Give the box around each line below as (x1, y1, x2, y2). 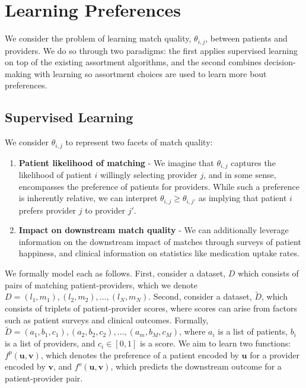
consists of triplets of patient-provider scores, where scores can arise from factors (5, 302, 298, 314)
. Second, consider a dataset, (148, 290, 252, 303)
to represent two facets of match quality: (65, 136, 213, 148)
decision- (264, 56, 296, 68)
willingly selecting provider (100, 168, 197, 181)
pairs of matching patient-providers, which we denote (5, 278, 197, 291)
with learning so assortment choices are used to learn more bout (34, 67, 267, 79)
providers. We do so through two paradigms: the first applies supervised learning (5, 44, 298, 56)
